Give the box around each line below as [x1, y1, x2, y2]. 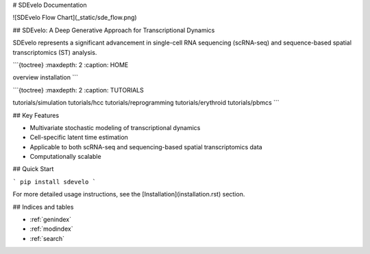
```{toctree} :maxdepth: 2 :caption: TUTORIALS [12, 86, 144, 94]
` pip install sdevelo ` [12, 178, 96, 186]
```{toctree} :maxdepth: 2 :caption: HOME [12, 60, 129, 68]
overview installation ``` [12, 73, 79, 81]
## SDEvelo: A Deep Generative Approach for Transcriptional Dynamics [12, 26, 215, 34]
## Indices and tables [12, 203, 74, 211]
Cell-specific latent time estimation [29, 134, 128, 142]
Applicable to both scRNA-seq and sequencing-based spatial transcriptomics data [29, 142, 263, 151]
